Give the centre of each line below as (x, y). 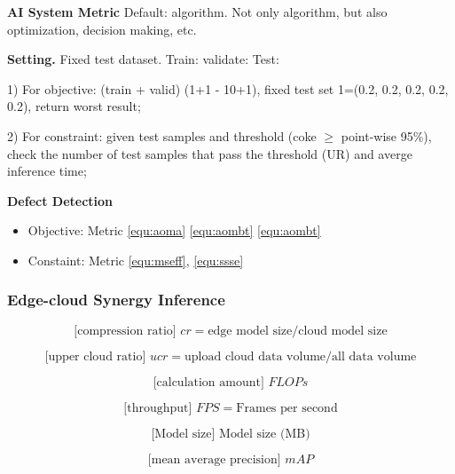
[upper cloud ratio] (95, 356)
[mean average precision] (214, 459)
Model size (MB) (265, 434)
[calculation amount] (208, 382)
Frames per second (287, 408)
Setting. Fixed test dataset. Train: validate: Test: (143, 59)
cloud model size (343, 331)
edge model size (250, 331)
